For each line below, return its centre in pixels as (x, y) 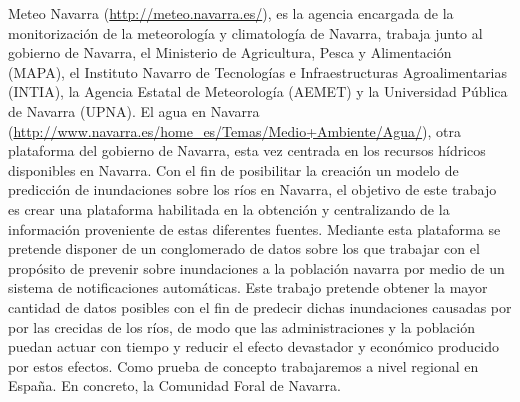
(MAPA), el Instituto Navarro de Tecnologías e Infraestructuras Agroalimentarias (258, 71)
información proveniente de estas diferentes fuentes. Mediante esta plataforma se (254, 228)
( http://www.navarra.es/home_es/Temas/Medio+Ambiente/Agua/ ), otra (235, 130)
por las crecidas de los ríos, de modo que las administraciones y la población (241, 326)
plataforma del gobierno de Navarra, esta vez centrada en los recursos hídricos (247, 150)
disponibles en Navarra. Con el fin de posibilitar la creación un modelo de (233, 169)
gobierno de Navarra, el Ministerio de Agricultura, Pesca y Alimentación (230, 52)
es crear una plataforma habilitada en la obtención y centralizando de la (229, 208)
